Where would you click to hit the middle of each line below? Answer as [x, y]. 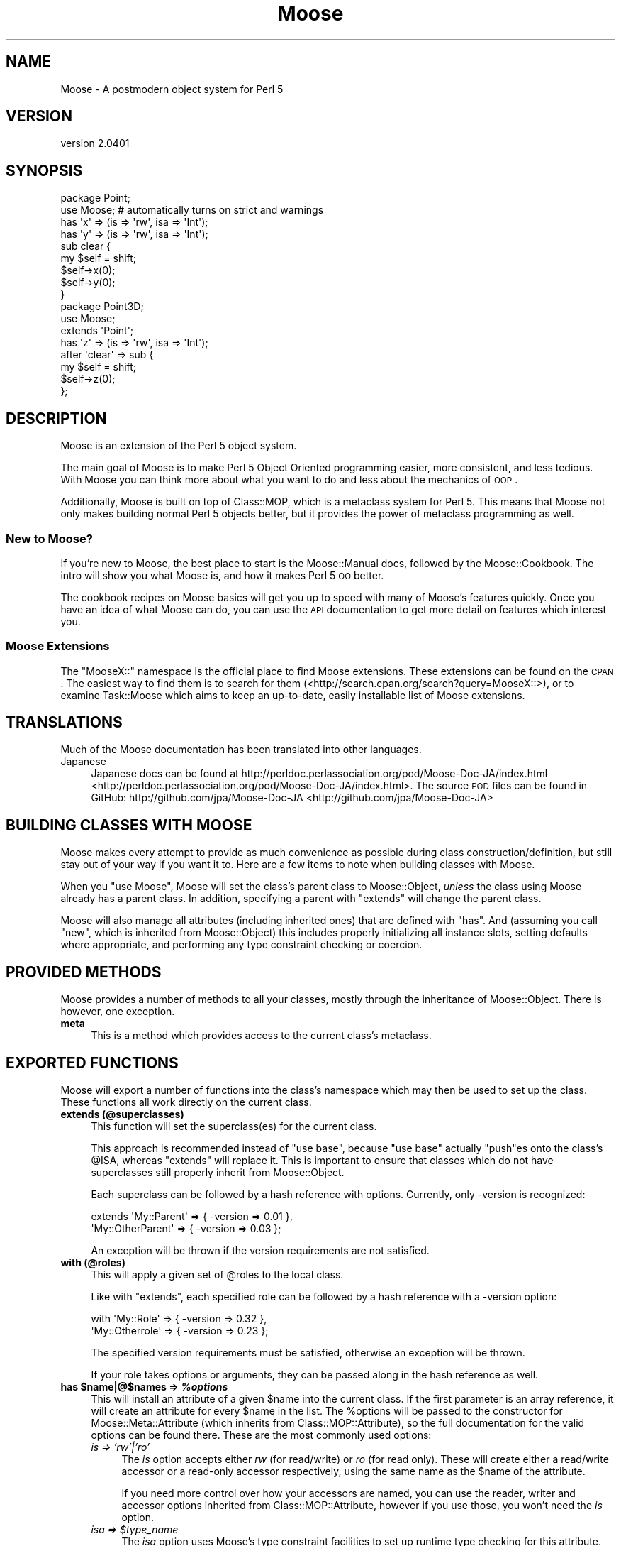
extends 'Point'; [97, 331]
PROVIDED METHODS [84, 972]
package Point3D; [102, 307]
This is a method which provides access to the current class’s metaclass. [261, 1036]
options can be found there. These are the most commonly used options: [261, 1435]
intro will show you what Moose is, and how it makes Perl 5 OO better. [222, 575]
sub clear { [86, 246]
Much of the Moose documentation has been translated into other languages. [241, 750]
